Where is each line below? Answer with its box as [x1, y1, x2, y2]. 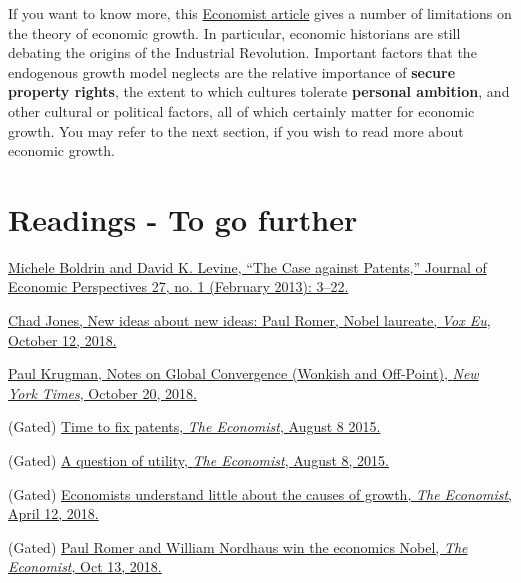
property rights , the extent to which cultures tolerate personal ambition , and [8, 81, 510, 102]
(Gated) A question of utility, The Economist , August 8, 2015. [8, 450, 390, 471]
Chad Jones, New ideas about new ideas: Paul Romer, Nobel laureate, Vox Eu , [8, 310, 491, 331]
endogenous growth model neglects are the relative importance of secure [8, 61, 456, 82]
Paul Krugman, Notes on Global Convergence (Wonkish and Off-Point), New [8, 363, 479, 384]
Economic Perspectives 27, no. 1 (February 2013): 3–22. [8, 276, 349, 297]
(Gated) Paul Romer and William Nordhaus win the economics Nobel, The [8, 536, 468, 557]
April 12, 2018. [8, 503, 99, 524]
